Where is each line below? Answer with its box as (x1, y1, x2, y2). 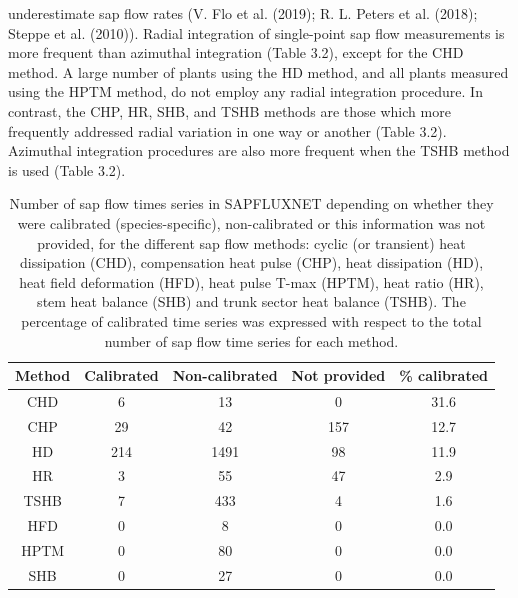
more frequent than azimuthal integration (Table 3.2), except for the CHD (8, 42, 464, 63)
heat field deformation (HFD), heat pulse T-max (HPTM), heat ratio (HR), (19, 271, 484, 292)
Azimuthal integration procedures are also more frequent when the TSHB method (8, 140, 510, 161)
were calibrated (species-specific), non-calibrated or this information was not (17, 212, 486, 233)
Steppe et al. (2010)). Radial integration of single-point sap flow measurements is (8, 22, 505, 43)
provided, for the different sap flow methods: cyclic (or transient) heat (37, 232, 466, 253)
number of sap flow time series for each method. (104, 330, 399, 351)
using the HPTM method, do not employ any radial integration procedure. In (8, 81, 483, 102)
